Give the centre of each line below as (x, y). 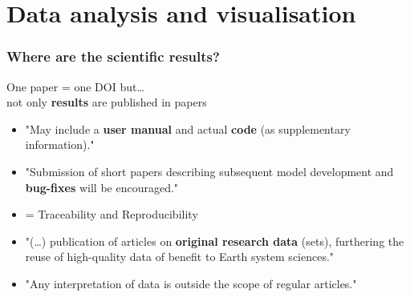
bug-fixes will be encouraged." (102, 187)
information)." (60, 144)
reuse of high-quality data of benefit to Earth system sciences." (180, 257)
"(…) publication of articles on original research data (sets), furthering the (215, 241)
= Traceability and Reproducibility (112, 214)
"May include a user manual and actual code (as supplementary (188, 128)
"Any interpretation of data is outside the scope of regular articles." (191, 283)
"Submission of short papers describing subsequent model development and (209, 171)
